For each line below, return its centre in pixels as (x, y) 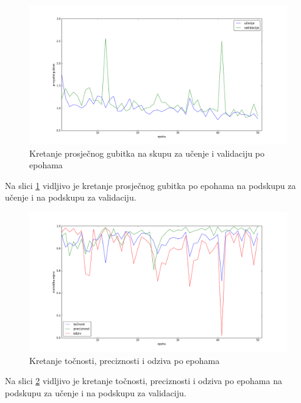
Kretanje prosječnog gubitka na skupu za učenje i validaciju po (147, 153)
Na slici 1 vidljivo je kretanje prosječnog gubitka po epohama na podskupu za (150, 185)
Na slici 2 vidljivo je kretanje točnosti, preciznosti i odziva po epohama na (143, 381)
